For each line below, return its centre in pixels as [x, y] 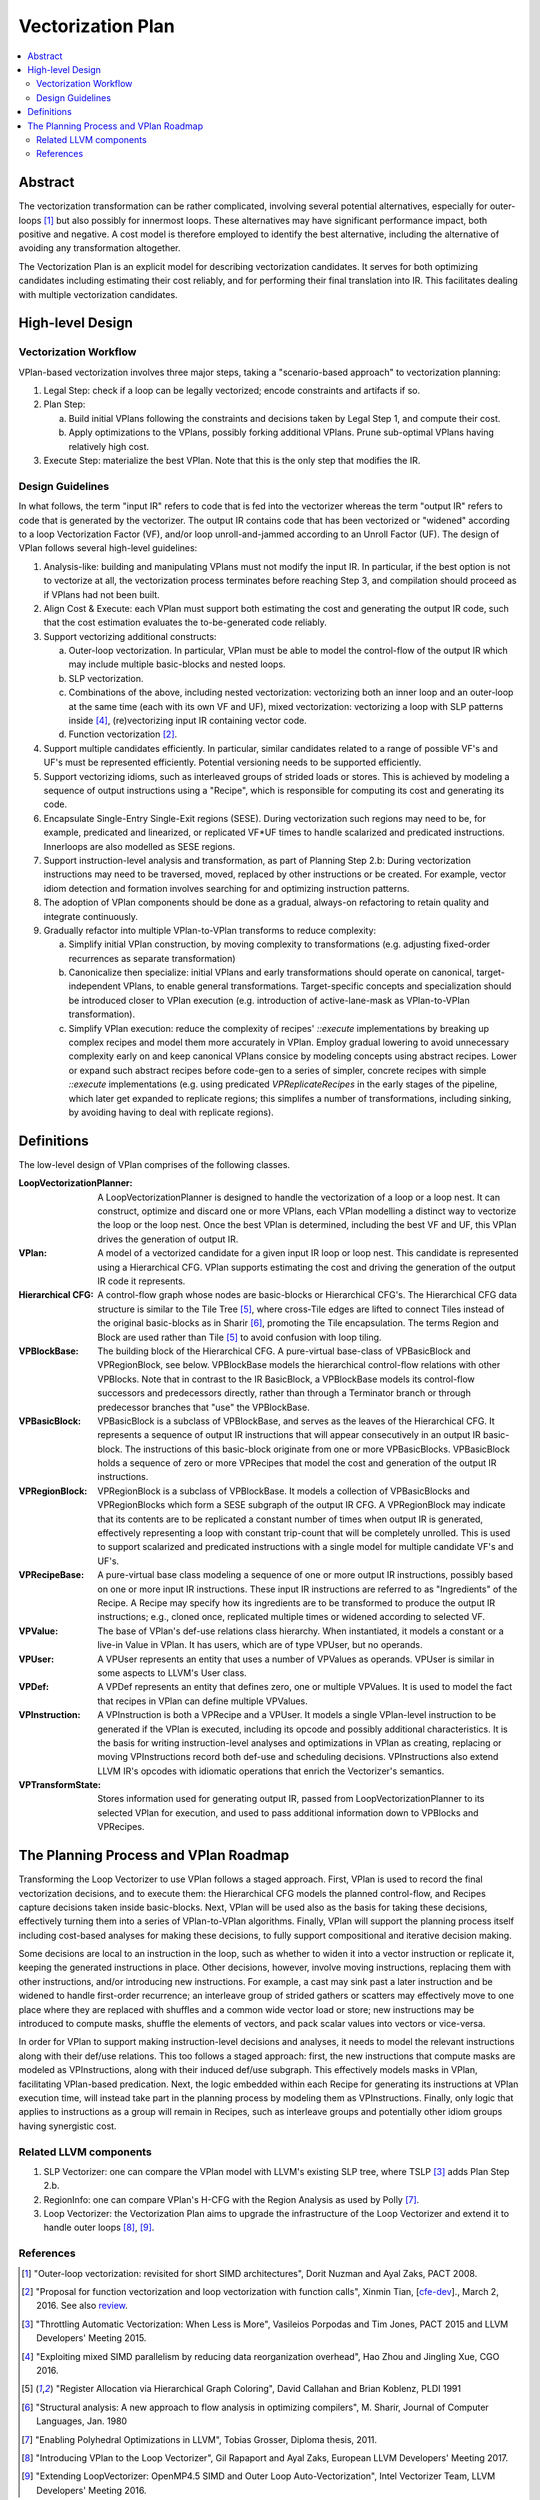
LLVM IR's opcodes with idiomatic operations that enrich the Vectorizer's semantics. [271, 1771]
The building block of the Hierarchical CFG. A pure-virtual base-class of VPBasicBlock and [284, 1351]
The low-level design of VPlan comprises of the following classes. [154, 1164]
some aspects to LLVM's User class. [172, 1672]
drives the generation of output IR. [168, 1239]
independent [94, 986]
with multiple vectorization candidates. [98, 294]
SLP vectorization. [106, 678]
